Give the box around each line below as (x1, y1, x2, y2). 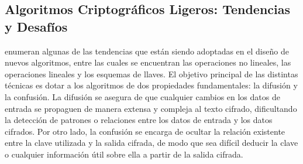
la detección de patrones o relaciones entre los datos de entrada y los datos (5, 114, 273, 126)
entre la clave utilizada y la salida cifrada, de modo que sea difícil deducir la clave (5, 136, 298, 149)
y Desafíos (5, 17, 68, 35)
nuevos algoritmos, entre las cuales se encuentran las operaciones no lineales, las (5, 56, 291, 69)
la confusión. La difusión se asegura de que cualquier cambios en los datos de (5, 90, 280, 102)
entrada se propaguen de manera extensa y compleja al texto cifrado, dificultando (5, 102, 297, 114)
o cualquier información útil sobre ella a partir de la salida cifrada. (5, 148, 243, 160)
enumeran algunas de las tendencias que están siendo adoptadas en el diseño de (5, 45, 289, 57)
